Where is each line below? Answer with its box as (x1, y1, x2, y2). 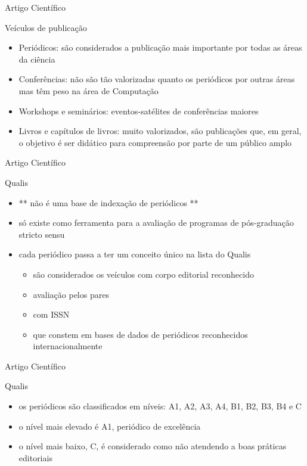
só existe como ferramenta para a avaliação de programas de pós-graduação (18, 216, 294, 229)
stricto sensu (18, 228, 65, 240)
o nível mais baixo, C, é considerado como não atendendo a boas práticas (18, 440, 287, 452)
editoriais (18, 451, 52, 464)
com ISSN (33, 308, 70, 321)
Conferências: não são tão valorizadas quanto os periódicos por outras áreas (18, 73, 295, 85)
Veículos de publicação (5, 21, 87, 33)
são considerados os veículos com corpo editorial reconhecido (33, 268, 254, 280)
